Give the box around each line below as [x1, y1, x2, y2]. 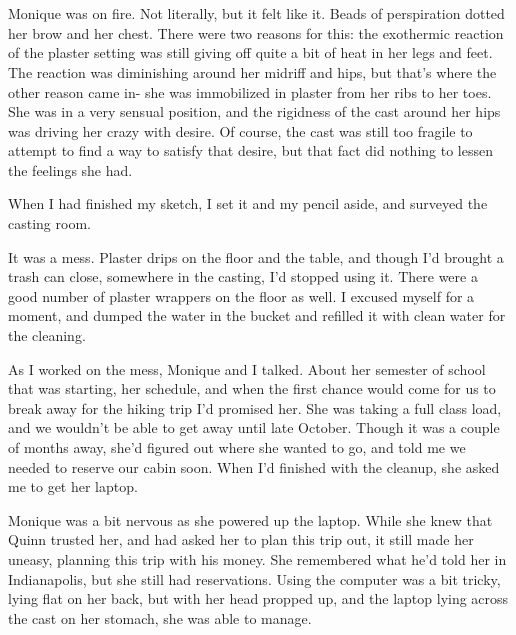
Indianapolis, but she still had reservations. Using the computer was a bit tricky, [8, 568, 501, 589]
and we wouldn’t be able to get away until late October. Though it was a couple [8, 417, 500, 438]
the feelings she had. [8, 159, 133, 180]
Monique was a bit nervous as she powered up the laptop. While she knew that [8, 509, 493, 530]
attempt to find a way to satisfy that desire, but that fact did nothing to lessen [8, 140, 493, 161]
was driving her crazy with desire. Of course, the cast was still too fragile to [8, 120, 473, 141]
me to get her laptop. [8, 476, 138, 497]
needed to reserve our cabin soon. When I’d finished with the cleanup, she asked [8, 456, 500, 477]
